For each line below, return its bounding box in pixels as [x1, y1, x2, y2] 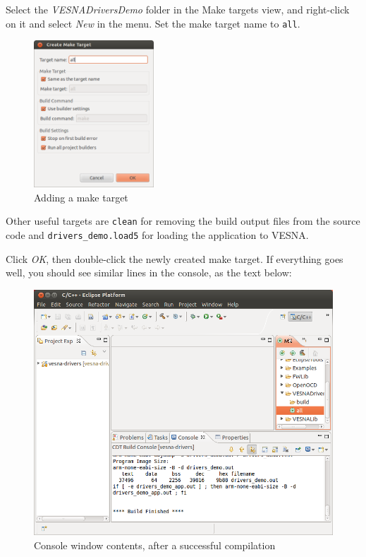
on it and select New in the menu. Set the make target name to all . [6, 16, 300, 30]
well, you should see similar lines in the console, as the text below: [6, 265, 292, 280]
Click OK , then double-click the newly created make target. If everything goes [6, 251, 343, 266]
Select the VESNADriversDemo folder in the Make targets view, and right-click [6, 2, 350, 16]
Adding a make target [34, 189, 128, 204]
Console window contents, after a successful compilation [34, 538, 276, 553]
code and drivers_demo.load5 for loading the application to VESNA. [6, 228, 309, 242]
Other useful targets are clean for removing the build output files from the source [6, 213, 360, 228]
